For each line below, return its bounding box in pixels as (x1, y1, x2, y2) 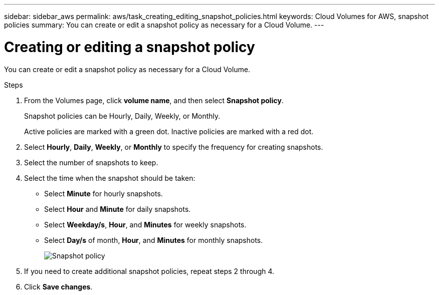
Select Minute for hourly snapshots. (44, 189, 163, 198)
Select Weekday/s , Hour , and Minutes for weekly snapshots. (44, 220, 247, 229)
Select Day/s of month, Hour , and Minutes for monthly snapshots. (44, 235, 263, 244)
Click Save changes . (24, 282, 93, 291)
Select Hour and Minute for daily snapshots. (44, 204, 191, 213)
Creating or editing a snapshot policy (4, 38, 255, 56)
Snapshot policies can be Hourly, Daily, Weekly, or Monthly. (24, 111, 221, 120)
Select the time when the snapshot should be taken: (24, 173, 195, 182)
